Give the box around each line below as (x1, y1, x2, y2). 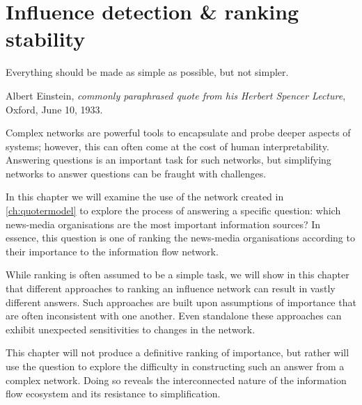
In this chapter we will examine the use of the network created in (6, 189, 284, 204)
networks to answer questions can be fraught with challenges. (6, 166, 267, 180)
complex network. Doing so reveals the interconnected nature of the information (6, 372, 347, 387)
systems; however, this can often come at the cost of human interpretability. (6, 138, 329, 153)
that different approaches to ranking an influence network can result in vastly (6, 281, 336, 296)
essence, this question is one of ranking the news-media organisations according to (6, 230, 355, 245)
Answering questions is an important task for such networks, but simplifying (6, 152, 331, 167)
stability (6, 24, 86, 53)
